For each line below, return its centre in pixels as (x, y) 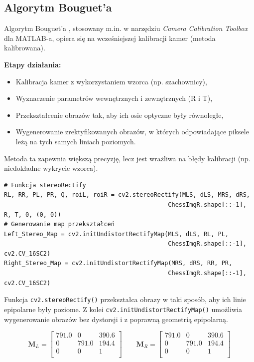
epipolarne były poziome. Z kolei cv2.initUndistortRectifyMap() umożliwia (123, 309)
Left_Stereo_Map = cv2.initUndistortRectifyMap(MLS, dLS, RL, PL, (117, 234)
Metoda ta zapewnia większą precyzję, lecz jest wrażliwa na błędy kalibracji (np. (127, 158)
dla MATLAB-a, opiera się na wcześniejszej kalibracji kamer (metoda (110, 38)
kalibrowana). (25, 48)
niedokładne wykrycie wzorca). (51, 168)
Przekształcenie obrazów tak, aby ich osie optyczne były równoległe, (120, 115)
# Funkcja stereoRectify (45, 185)
